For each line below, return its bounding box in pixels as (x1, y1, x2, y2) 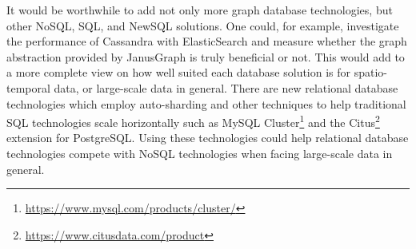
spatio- (354, 64, 388, 81)
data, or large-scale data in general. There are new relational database (54, 79, 398, 96)
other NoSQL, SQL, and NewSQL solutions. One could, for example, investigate (6, 17, 399, 34)
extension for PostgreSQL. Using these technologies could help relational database (6, 129, 409, 146)
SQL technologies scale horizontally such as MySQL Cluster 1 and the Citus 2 (6, 112, 380, 130)
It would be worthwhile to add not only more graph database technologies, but (6, 2, 393, 18)
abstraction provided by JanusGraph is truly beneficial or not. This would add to (6, 48, 405, 65)
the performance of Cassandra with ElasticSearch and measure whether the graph (6, 33, 407, 49)
